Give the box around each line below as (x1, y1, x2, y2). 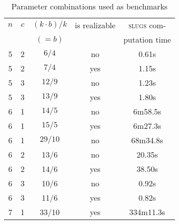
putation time (123, 34, 171, 45)
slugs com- (128, 19, 166, 31)
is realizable (74, 19, 116, 31)
